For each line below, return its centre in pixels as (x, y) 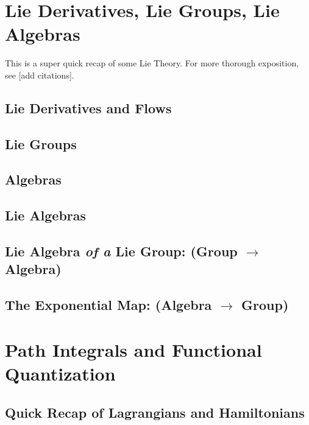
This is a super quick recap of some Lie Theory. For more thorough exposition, (152, 63)
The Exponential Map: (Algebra (108, 305)
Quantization (60, 373)
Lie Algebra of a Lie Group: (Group (121, 251)
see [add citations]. (40, 75)
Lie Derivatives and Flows (88, 107)
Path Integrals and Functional (133, 349)
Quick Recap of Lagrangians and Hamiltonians (155, 412)
